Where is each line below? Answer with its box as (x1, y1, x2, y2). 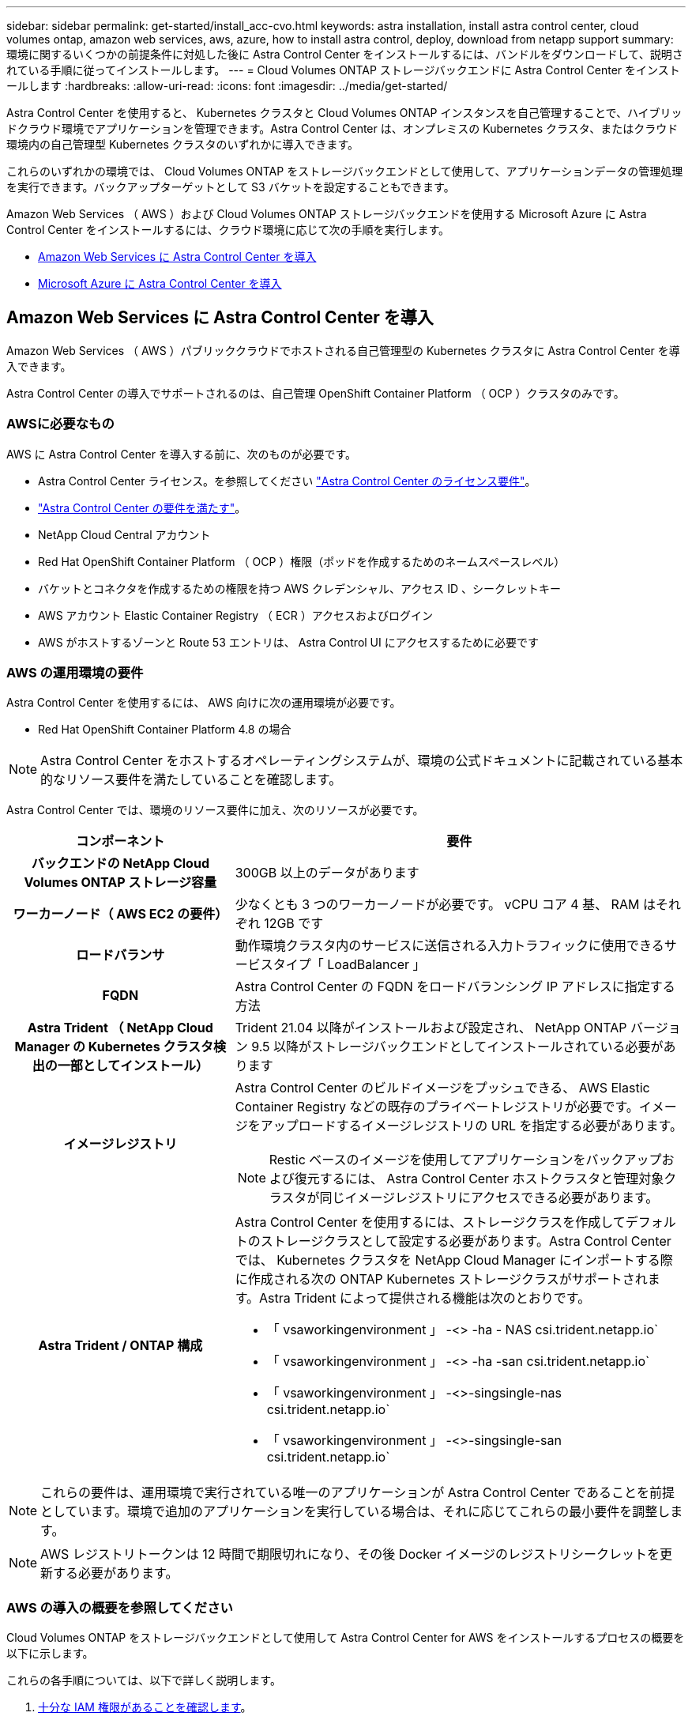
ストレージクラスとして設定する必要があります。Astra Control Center (260, 1233, 671, 1250)
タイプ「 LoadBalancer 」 (273, 956, 426, 973)
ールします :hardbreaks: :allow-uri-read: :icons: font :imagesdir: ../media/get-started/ (6, 79, 448, 92)
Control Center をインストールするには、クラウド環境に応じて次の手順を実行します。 (6, 223, 450, 236)
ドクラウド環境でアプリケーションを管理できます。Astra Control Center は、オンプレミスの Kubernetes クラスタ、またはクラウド (6, 122, 679, 135)
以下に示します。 (6, 1646, 94, 1661)
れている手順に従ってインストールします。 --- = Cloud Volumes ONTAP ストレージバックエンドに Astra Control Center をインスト (6, 63, 680, 77)
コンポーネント (76, 833, 165, 850)
